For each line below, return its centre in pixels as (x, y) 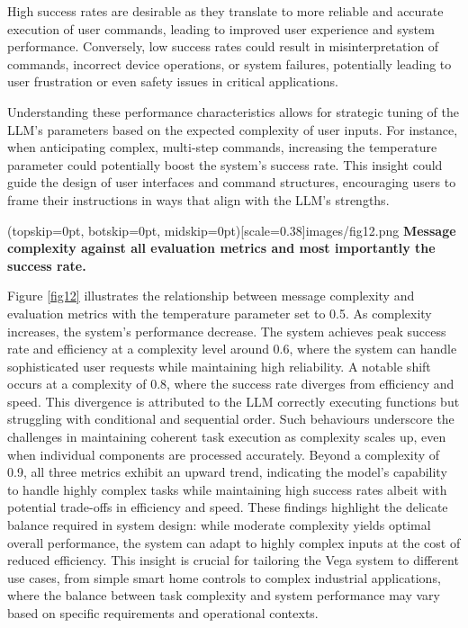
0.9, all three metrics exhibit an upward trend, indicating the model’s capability (227, 472)
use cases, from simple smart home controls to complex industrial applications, (224, 577)
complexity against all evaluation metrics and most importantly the (221, 248)
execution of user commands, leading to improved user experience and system (221, 28)
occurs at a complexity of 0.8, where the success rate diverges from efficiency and (231, 384)
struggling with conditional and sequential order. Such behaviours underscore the (231, 419)
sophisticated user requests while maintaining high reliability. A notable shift (219, 366)
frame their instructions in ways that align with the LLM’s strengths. (198, 199)
